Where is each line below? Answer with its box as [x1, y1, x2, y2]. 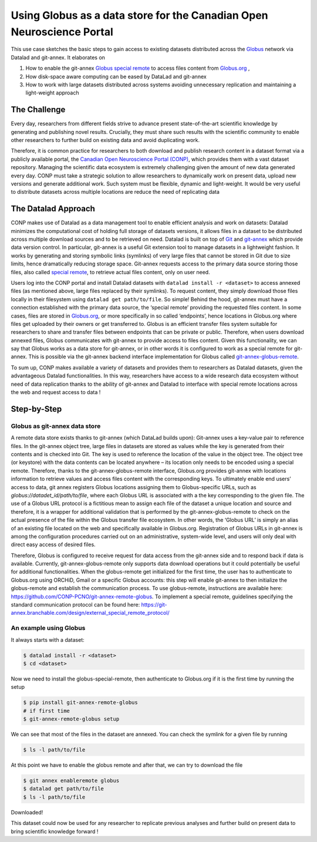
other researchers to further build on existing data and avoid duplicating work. [11, 136, 200, 143]
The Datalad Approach [11, 204, 95, 214]
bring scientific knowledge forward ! [11, 828, 99, 835]
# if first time [23, 708, 70, 714]
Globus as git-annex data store [11, 422, 101, 430]
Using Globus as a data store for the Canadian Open [11, 9, 268, 22]
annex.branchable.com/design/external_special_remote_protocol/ [11, 609, 170, 617]
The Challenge [11, 105, 66, 114]
